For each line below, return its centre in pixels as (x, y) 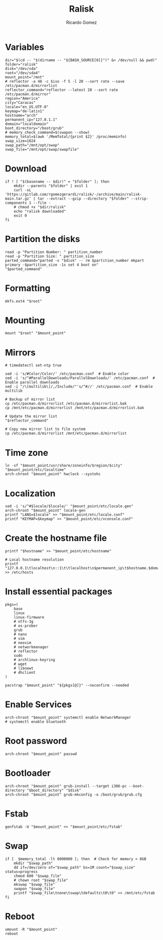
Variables (25, 47)
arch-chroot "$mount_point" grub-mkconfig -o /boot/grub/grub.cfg (73, 795)
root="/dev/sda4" (23, 73)
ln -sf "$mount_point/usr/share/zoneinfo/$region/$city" (64, 466)
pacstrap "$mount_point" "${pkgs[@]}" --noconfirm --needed (67, 685)
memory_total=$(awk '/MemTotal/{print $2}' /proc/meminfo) (66, 137)
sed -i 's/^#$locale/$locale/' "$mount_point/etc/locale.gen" (69, 506)
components (16, 203)
